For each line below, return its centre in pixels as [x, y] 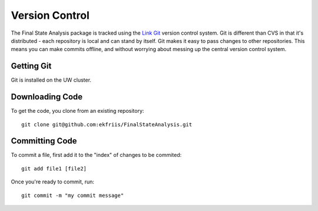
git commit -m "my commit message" [73, 195]
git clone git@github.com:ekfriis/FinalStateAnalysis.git [107, 124]
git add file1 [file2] [54, 168]
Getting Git [31, 66]
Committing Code [44, 141]
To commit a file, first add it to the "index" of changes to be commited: [96, 155]
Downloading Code [47, 97]
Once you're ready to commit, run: [52, 182]
